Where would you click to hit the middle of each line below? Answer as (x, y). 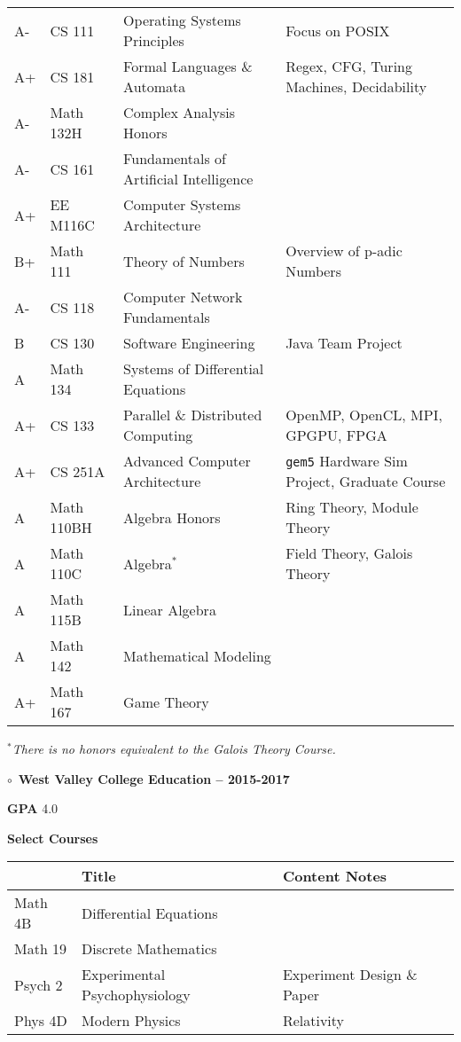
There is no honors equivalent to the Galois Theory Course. (174, 748)
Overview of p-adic (344, 251)
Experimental (124, 975)
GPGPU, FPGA (336, 435)
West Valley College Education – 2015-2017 (154, 778)
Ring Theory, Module (352, 507)
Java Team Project (344, 343)
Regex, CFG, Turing (349, 66)
